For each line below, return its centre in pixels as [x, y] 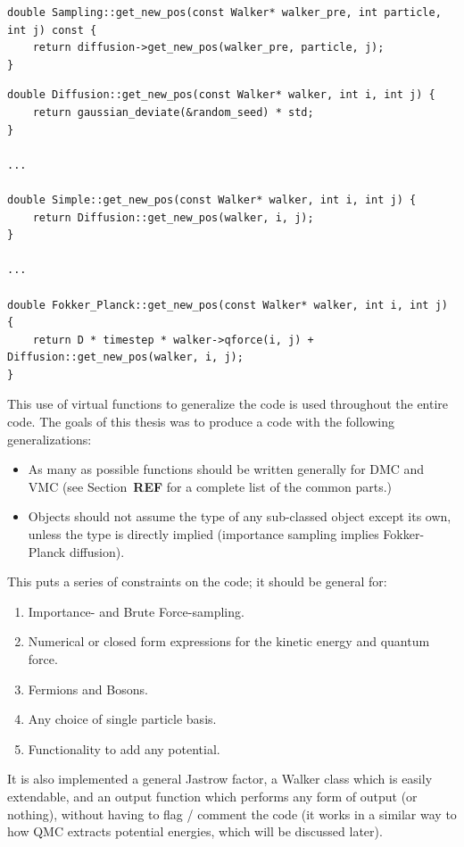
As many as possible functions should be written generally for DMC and [226, 469]
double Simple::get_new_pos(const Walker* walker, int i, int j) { [212, 199]
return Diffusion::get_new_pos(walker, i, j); [173, 217]
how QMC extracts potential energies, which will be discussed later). [195, 831]
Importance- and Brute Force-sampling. [136, 611]
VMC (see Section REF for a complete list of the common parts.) [210, 486]
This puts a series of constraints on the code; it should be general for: [197, 581]
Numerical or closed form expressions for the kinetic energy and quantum [229, 641]
